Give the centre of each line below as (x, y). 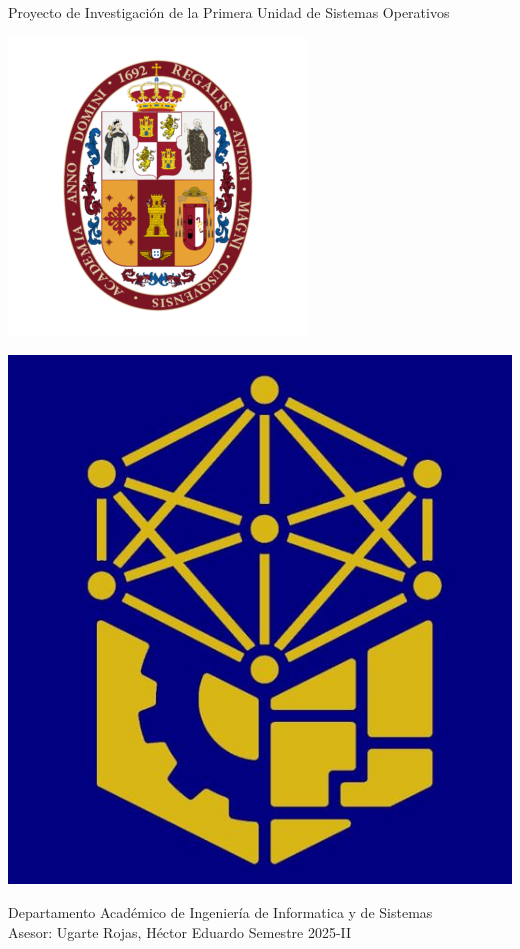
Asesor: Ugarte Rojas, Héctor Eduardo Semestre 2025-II (180, 931)
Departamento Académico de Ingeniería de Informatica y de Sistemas (220, 912)
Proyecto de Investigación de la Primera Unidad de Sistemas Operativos (229, 12)
